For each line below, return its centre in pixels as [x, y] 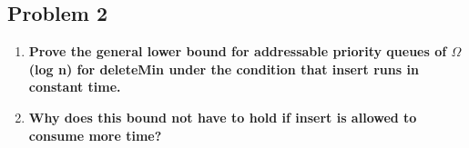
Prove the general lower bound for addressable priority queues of [238, 51]
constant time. [75, 87]
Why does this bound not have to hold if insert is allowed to [223, 117]
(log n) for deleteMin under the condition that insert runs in [224, 69]
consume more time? [95, 135]
